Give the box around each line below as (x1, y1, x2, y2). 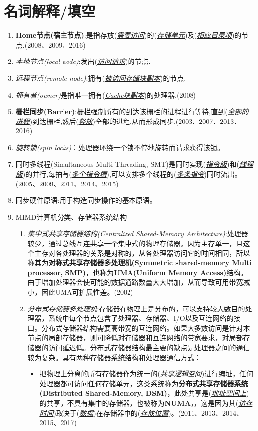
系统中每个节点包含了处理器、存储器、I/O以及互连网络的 (48, 313, 234, 323)
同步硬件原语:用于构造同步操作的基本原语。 (15, 195, 157, 205)
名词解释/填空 (4, 1, 96, 21)
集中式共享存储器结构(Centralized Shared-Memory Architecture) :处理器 (27, 228, 248, 239)
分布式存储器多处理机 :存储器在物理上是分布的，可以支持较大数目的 (27, 303, 245, 313)
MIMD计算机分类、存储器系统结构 (15, 211, 127, 222)
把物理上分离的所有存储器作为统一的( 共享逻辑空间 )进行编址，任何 (39, 369, 254, 379)
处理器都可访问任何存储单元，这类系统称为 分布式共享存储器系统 (39, 378, 248, 388)
